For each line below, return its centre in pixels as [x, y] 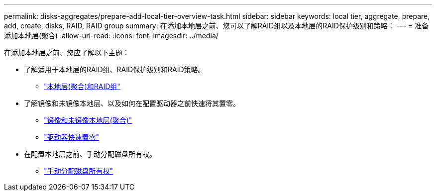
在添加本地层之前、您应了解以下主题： [67, 52]
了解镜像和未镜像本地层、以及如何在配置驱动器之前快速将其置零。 [132, 103]
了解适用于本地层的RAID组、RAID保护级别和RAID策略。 [114, 69]
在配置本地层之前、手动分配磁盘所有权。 [90, 154]
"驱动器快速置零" [72, 137]
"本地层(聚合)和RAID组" [82, 86]
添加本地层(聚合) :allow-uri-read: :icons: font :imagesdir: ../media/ [111, 36]
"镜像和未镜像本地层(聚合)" [88, 120]
